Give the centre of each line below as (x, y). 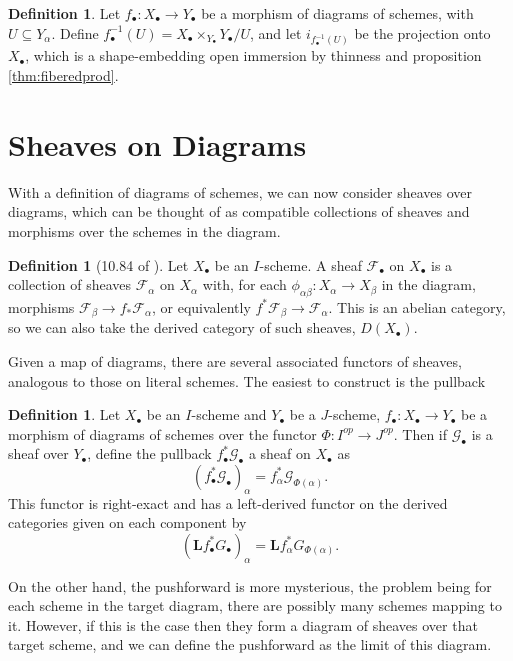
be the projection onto (422, 32)
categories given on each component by (127, 522)
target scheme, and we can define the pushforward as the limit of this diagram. (250, 644)
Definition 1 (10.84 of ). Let (98, 264)
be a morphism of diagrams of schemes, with (337, 13)
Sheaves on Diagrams (157, 143)
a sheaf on (279, 453)
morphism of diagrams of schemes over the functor (162, 433)
